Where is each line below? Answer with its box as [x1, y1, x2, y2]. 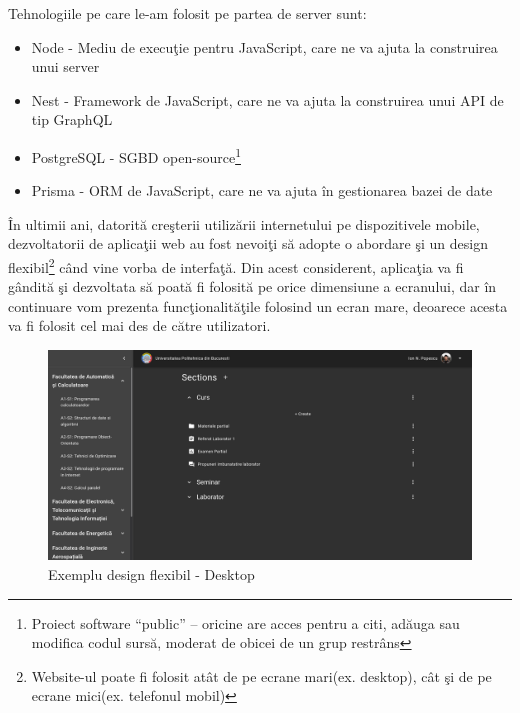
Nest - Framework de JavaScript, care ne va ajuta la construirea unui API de [31, 89, 504, 110]
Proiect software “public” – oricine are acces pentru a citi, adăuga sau [31, 612, 460, 633]
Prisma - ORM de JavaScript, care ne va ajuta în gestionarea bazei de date [31, 180, 493, 201]
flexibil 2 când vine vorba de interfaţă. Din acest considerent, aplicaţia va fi [8, 254, 464, 277]
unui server [31, 56, 100, 77]
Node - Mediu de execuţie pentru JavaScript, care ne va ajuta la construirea [31, 36, 498, 57]
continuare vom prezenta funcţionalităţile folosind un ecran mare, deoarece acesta [8, 295, 508, 316]
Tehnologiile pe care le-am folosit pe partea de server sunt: [8, 3, 367, 23]
